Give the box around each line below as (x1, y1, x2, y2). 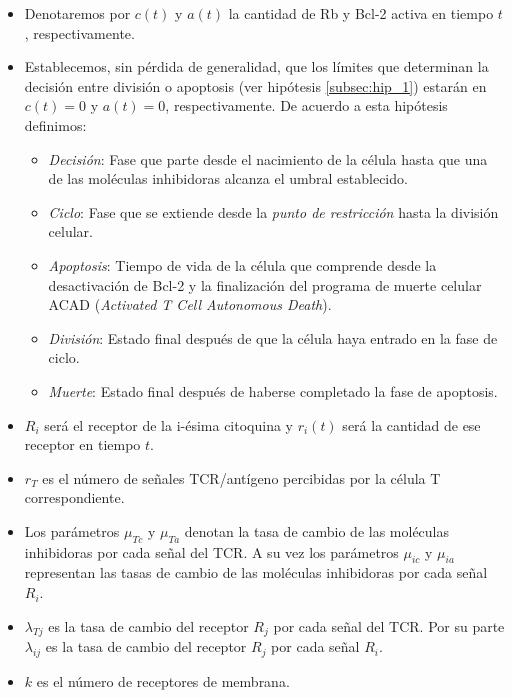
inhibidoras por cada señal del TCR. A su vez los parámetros (24, 541, 399, 562)
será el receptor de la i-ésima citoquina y (44, 414, 294, 435)
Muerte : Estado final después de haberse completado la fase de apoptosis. (48, 380, 498, 401)
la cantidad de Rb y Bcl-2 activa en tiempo (228, 3, 494, 23)
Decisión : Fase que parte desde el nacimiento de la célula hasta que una (48, 148, 488, 169)
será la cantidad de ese (342, 414, 481, 435)
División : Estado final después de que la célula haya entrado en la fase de (48, 327, 498, 348)
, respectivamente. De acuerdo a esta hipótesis (165, 95, 448, 116)
